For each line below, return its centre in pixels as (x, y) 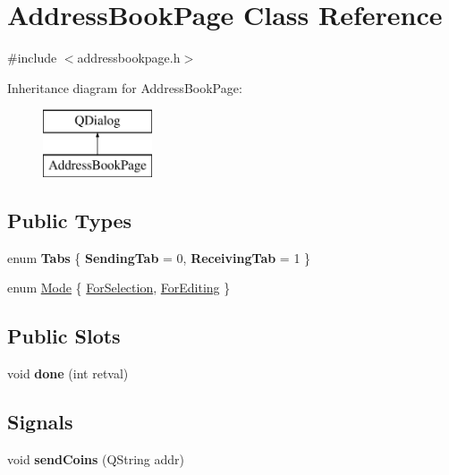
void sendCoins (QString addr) (96, 458)
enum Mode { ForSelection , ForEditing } (119, 288)
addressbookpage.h (129, 58)
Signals (40, 422)
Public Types (70, 220)
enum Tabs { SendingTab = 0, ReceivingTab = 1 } (159, 257)
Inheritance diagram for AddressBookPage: (125, 87)
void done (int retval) (68, 373)
